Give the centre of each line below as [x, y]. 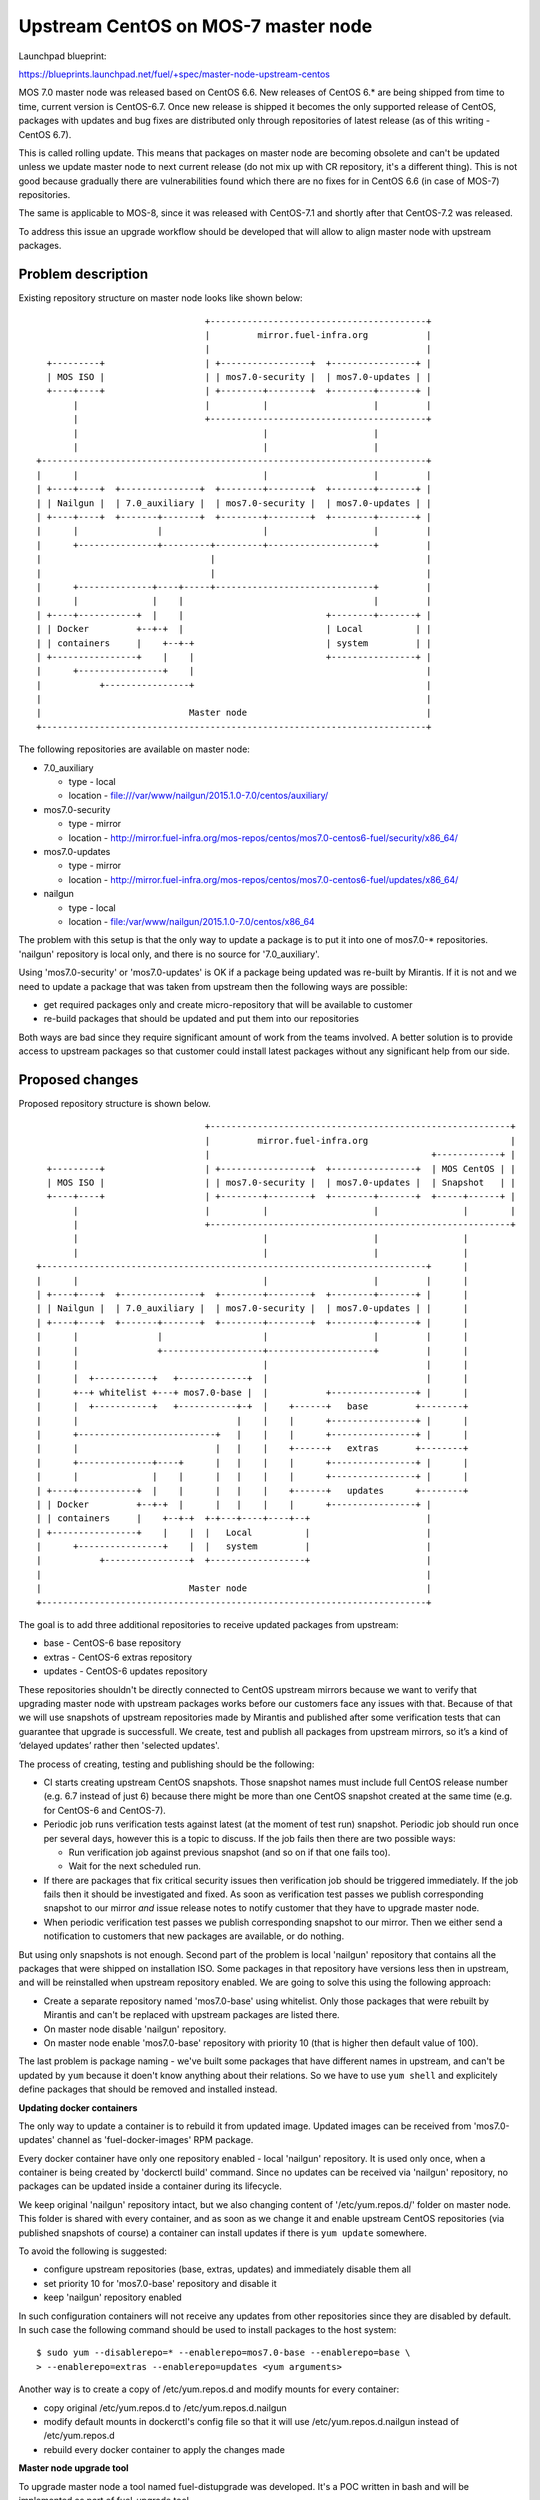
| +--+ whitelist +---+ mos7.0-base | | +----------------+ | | [252, 1392]
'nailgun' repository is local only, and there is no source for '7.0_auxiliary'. [169, 954]
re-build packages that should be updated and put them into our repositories [201, 1019]
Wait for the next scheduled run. [135, 1866]
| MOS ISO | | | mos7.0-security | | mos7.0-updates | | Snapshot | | [281, 1182]
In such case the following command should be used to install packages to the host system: [207, 2329]
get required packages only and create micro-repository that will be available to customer [228, 1004]
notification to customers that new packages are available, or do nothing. [194, 1936]
